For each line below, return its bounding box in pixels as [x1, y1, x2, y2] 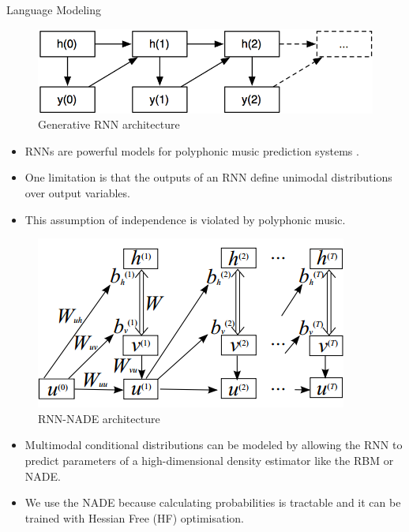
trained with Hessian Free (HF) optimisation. [24, 509, 245, 526]
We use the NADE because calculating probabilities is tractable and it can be [24, 494, 401, 511]
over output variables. [24, 184, 130, 200]
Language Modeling [6, 2, 101, 17]
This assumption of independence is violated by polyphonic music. [24, 211, 346, 227]
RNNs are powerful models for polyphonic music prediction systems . [24, 142, 359, 159]
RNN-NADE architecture [38, 410, 160, 426]
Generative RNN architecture [38, 116, 180, 133]
